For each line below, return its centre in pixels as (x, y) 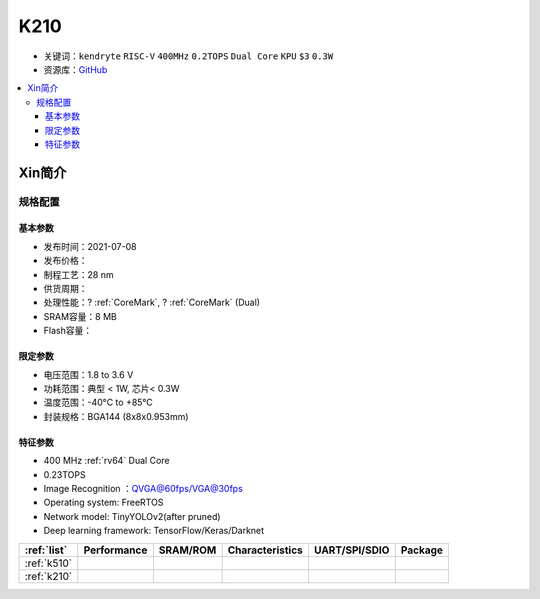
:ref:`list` (46, 550)
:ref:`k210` (48, 576)
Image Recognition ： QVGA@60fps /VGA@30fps (143, 488)
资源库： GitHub (75, 69)
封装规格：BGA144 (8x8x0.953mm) (116, 416)
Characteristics (265, 550)
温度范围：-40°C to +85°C (98, 402)
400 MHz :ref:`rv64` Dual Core (106, 461)
